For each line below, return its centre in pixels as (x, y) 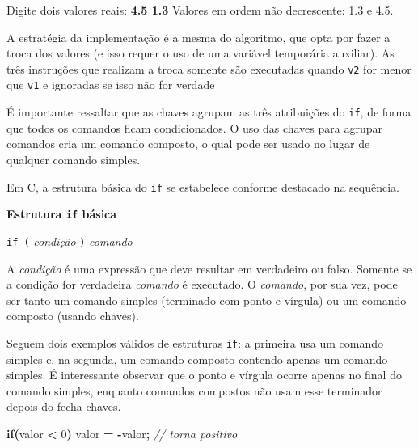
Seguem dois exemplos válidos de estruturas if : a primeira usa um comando (195, 342)
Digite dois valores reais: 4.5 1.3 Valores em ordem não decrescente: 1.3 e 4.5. (200, 10)
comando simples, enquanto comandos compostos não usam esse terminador (194, 390)
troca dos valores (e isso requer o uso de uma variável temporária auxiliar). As (201, 53)
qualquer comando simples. (74, 159)
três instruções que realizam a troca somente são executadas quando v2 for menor (209, 68)
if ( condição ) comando (70, 241)
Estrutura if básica (62, 214)
